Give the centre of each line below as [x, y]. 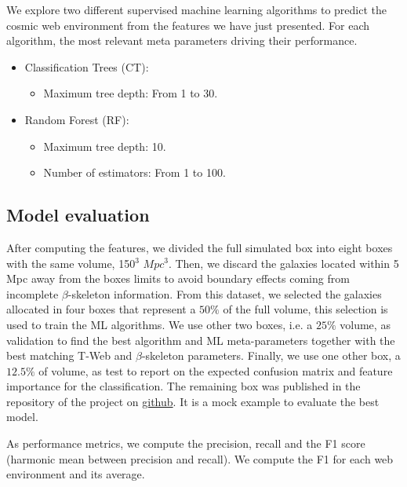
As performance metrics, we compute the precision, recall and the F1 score [186, 443]
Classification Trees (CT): [87, 66]
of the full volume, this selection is [305, 309]
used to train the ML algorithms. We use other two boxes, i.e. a [160, 324]
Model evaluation [78, 215]
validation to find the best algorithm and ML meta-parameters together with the [201, 340]
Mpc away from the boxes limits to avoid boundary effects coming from [178, 278]
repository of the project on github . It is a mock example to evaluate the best [193, 401]
